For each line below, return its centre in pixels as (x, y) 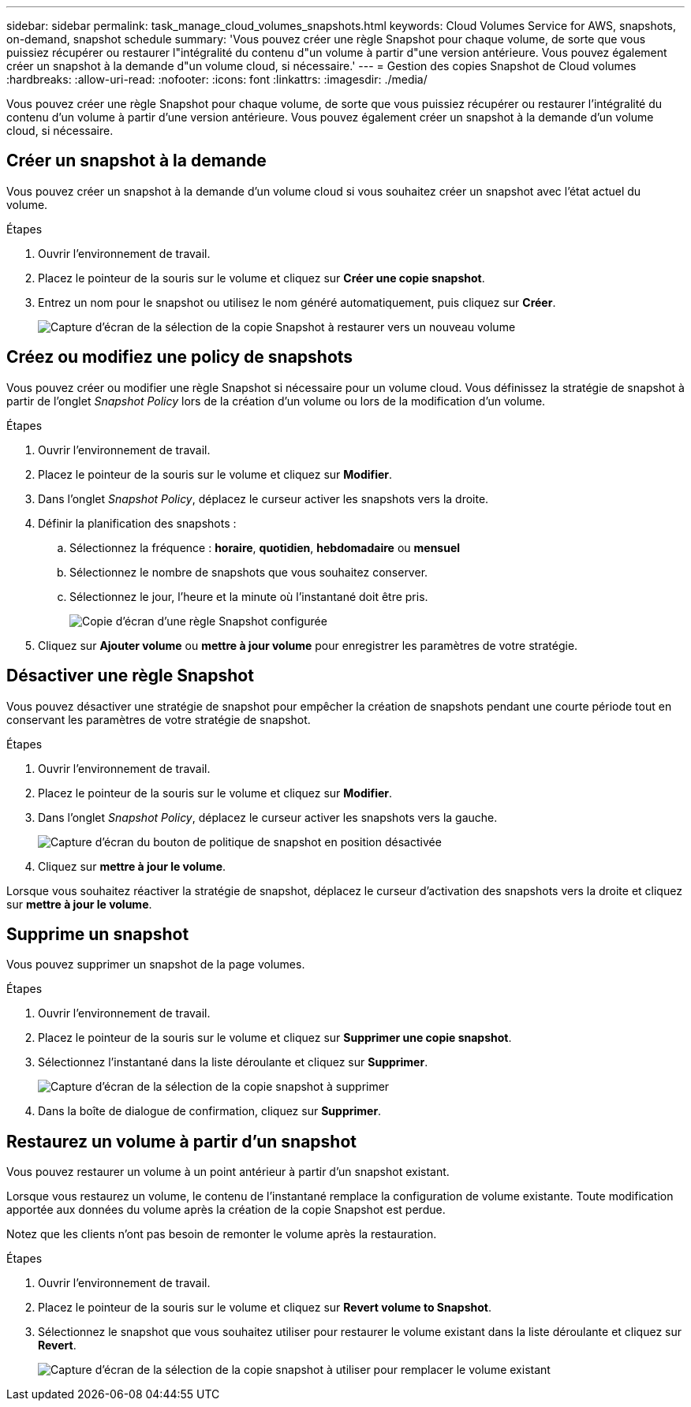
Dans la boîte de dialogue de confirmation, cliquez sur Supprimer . (210, 1111)
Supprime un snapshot (98, 934)
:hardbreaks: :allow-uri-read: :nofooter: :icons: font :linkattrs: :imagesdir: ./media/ (217, 79)
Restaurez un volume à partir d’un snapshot (182, 1141)
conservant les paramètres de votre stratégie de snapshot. (159, 719)
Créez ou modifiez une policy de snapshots (180, 357)
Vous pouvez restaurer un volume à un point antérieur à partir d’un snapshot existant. (228, 1172)
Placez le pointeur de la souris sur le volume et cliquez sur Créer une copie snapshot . (261, 278)
